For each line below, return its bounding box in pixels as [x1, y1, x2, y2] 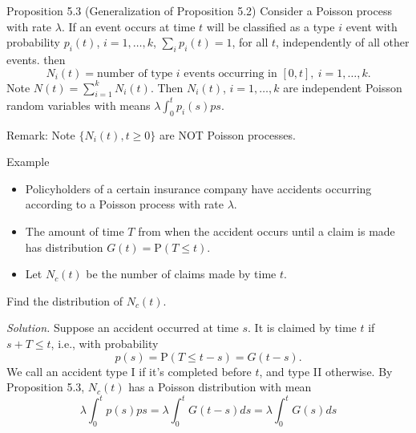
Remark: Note [6, 126, 75, 143]
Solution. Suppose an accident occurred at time [6, 319, 239, 336]
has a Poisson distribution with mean [128, 378, 312, 395]
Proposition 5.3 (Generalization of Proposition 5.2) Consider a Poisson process [6, 2, 392, 18]
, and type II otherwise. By [259, 362, 393, 379]
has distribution [25, 238, 103, 255]
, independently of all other [276, 34, 410, 51]
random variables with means [6, 96, 151, 113]
